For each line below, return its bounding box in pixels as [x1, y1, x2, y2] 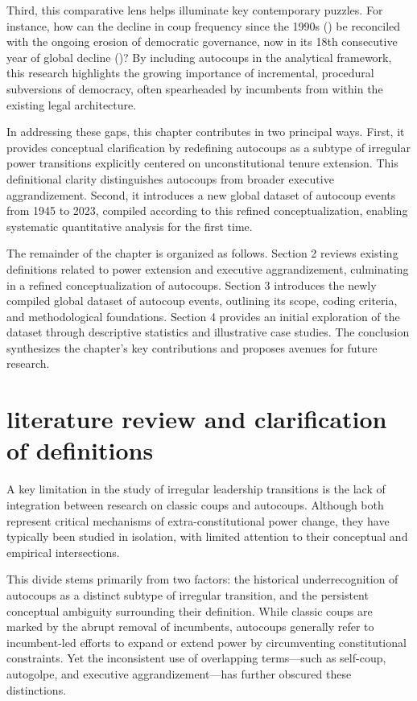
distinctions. [6, 681, 67, 698]
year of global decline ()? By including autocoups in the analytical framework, [6, 48, 392, 65]
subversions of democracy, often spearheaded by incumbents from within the [6, 80, 383, 97]
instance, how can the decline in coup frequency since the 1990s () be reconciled [6, 17, 401, 34]
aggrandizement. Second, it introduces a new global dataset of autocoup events [6, 186, 396, 203]
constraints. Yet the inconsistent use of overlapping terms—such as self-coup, [6, 649, 386, 666]
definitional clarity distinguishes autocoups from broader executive [6, 170, 334, 187]
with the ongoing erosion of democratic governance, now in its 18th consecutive [6, 33, 398, 50]
